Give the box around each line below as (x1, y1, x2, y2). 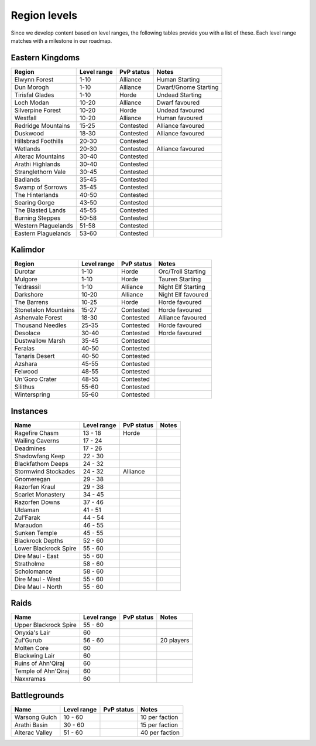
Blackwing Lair (14, 652, 55, 660)
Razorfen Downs (14, 498, 60, 506)
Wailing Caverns (14, 437, 60, 445)
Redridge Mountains (14, 121, 70, 130)
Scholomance (14, 567, 53, 575)
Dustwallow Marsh (14, 337, 66, 345)
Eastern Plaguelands (14, 229, 71, 237)
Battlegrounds (11, 690, 64, 700)
